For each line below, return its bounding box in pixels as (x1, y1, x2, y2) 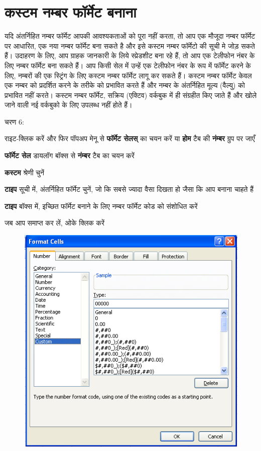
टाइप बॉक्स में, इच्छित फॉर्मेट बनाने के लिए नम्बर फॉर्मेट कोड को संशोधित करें (5, 200, 198, 211)
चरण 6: (5, 116, 24, 127)
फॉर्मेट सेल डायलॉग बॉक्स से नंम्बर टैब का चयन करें (5, 150, 135, 161)
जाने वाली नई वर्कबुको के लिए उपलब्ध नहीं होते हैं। (5, 99, 133, 110)
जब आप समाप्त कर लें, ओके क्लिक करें (5, 217, 105, 228)
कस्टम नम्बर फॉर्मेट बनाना (5, 2, 137, 22)
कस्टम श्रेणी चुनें (5, 167, 44, 177)
